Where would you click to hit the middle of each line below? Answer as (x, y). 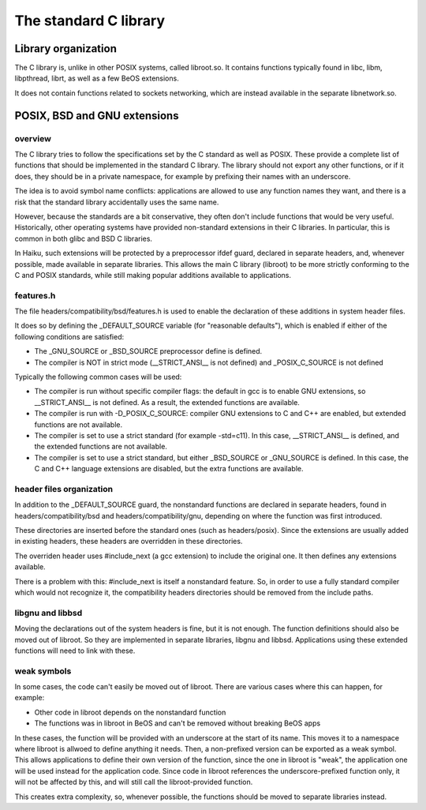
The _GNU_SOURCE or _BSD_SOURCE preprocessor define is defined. (148, 351)
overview (33, 138)
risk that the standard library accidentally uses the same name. (117, 202)
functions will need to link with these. (75, 651)
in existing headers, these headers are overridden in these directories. (129, 542)
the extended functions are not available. (101, 447)
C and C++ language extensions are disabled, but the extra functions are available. (169, 469)
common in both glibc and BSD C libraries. (84, 238)
